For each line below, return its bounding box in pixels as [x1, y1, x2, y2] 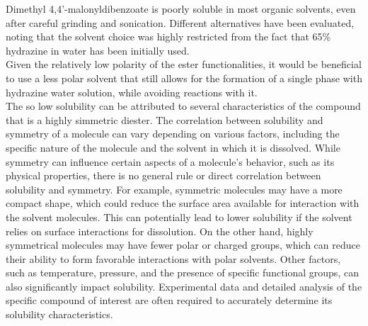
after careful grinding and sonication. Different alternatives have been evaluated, [6, 15, 355, 30]
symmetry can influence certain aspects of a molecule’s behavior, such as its [6, 154, 335, 169]
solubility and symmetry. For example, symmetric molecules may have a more [6, 181, 343, 196]
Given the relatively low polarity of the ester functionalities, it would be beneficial [6, 57, 362, 72]
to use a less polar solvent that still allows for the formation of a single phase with [6, 70, 362, 85]
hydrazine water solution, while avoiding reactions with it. [6, 84, 258, 99]
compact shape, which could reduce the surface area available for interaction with [6, 196, 360, 210]
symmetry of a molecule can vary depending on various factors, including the [6, 126, 340, 141]
